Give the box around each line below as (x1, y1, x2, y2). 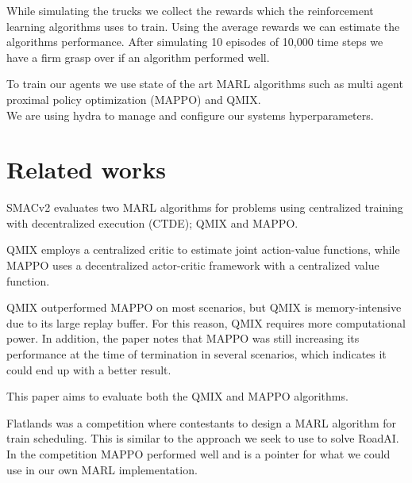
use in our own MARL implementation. (6, 461, 198, 477)
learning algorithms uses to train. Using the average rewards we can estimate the (6, 17, 400, 34)
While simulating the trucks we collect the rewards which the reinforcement (6, 2, 374, 18)
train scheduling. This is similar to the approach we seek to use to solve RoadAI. (6, 430, 399, 447)
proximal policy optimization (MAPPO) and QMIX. (6, 90, 261, 107)
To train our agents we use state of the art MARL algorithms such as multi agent (6, 75, 403, 92)
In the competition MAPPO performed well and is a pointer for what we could (6, 446, 391, 462)
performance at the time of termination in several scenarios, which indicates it (6, 346, 387, 362)
